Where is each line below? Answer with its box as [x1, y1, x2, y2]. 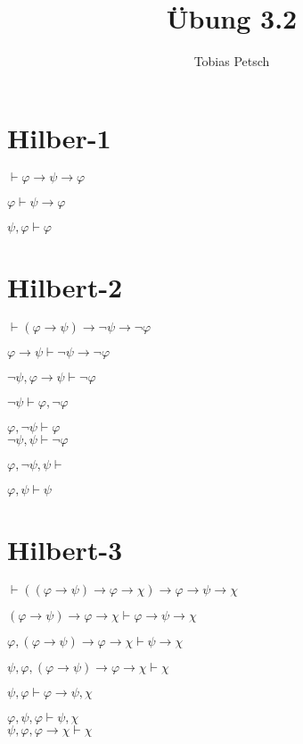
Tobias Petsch [193, 52, 270, 71]
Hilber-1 [7, 119, 111, 155]
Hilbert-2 [7, 268, 123, 305]
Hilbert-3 [7, 531, 123, 567]
